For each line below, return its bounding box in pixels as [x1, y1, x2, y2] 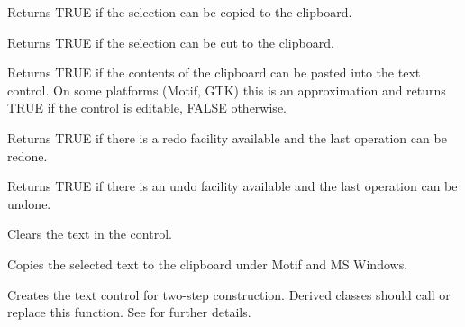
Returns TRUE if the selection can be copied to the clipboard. [7, 3, 352, 21]
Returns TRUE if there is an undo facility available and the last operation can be [7, 177, 458, 195]
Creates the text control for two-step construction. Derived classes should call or [7, 285, 451, 304]
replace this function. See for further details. [7, 303, 251, 322]
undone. [7, 194, 51, 213]
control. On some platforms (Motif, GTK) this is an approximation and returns [7, 80, 446, 99]
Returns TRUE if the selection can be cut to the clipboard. [7, 32, 334, 51]
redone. [7, 146, 48, 165]
